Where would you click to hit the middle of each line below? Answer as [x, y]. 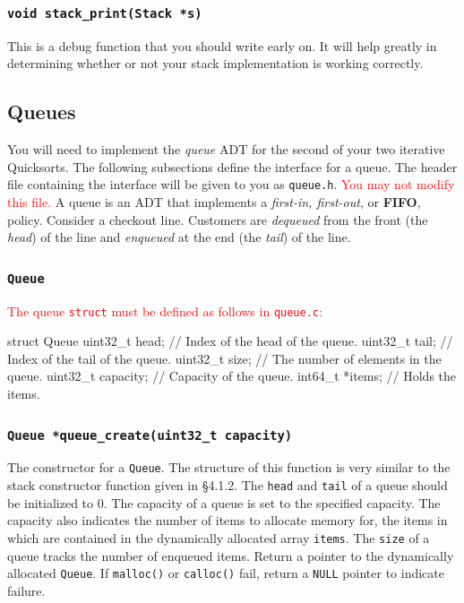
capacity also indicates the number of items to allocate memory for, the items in [228, 520]
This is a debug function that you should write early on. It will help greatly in [222, 45]
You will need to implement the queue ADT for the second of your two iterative [226, 149]
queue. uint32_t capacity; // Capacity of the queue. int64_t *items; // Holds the [232, 376]
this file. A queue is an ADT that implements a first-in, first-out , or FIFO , [214, 202]
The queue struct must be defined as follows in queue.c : [165, 310]
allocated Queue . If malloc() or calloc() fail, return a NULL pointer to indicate [226, 573]
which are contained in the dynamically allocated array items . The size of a [219, 537]
